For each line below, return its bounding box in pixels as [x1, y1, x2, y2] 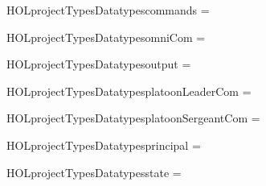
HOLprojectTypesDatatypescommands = [6, 2, 210, 18]
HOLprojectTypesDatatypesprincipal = [6, 136, 201, 153]
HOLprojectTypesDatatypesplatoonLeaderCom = [6, 82, 252, 99]
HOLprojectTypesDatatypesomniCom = [6, 28, 206, 45]
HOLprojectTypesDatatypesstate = [6, 163, 182, 180]
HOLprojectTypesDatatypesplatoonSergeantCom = [6, 110, 260, 126]
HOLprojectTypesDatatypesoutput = [6, 56, 191, 72]
